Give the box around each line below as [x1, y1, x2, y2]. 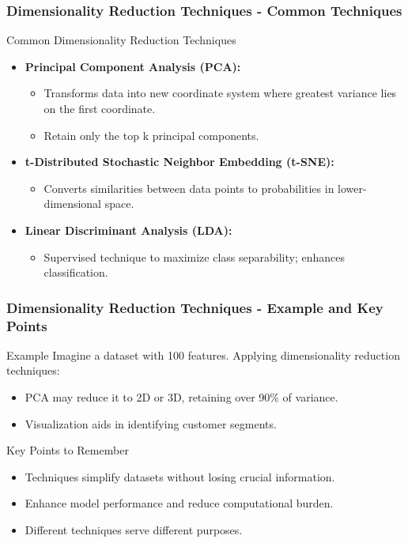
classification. [43, 264, 108, 281]
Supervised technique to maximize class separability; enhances [43, 248, 345, 265]
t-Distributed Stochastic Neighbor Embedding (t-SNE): [25, 153, 334, 170]
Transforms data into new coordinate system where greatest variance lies [43, 85, 397, 101]
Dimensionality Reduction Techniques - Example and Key [6, 297, 383, 317]
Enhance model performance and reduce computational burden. [25, 495, 334, 511]
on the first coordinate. [43, 100, 156, 116]
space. [104, 195, 134, 212]
